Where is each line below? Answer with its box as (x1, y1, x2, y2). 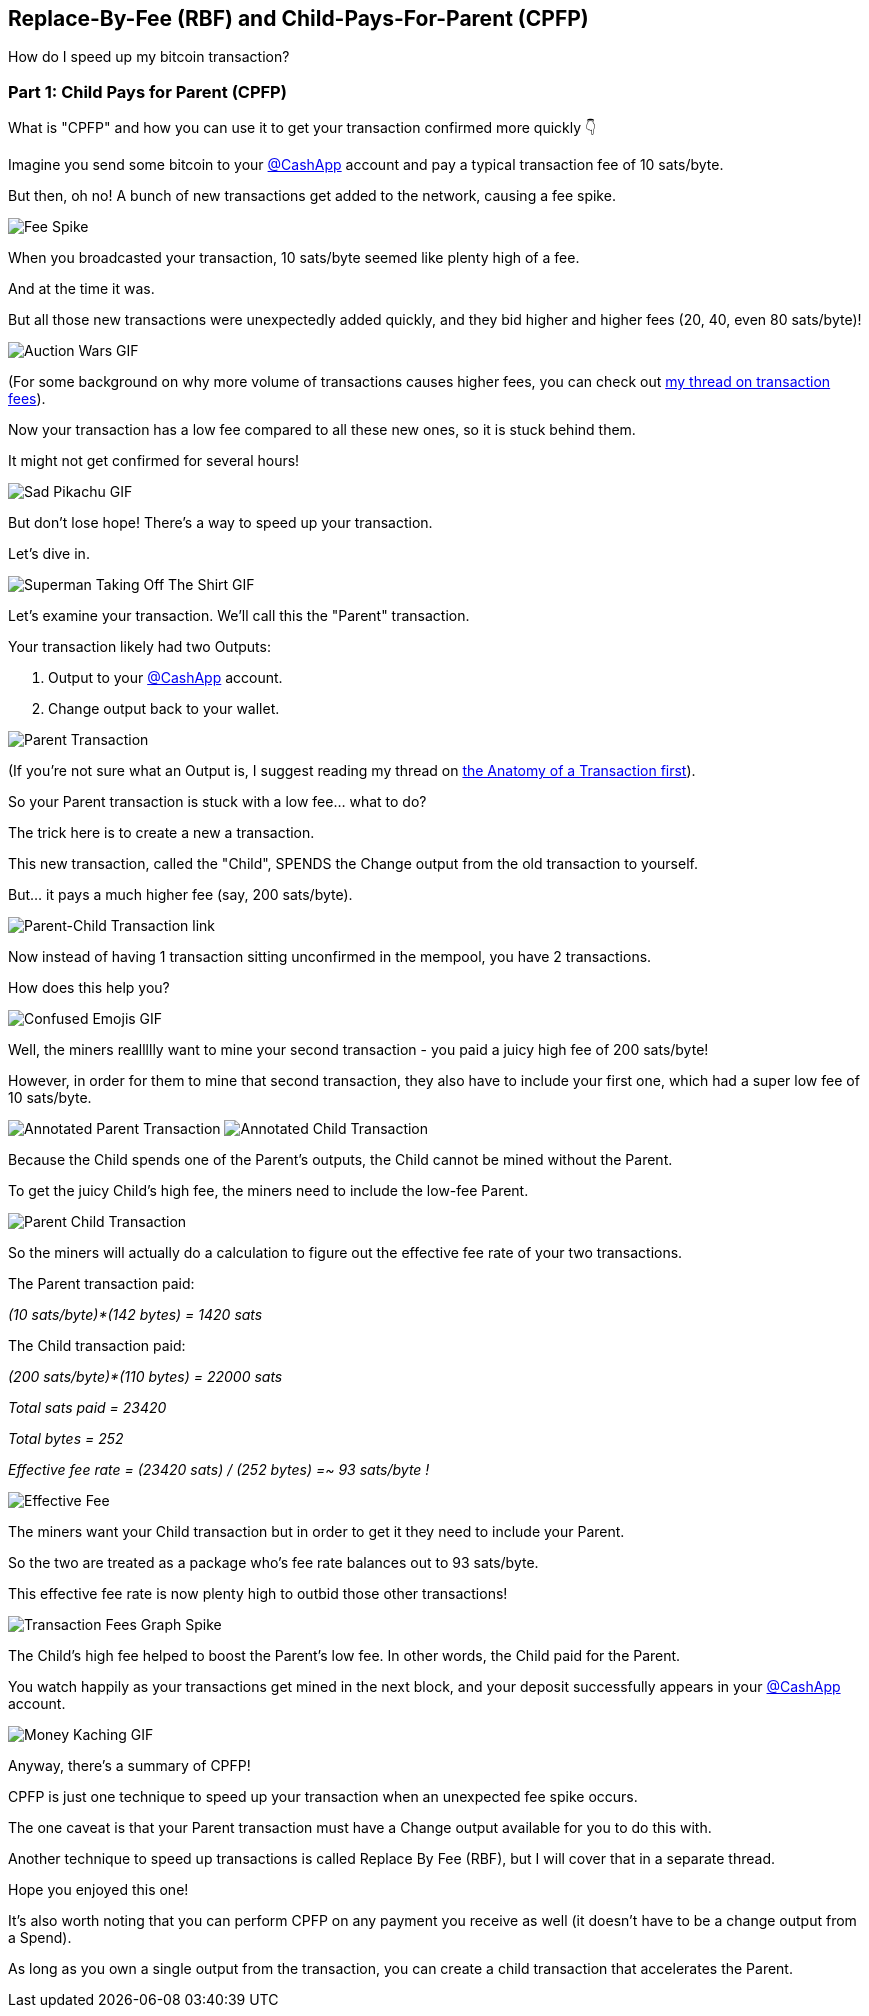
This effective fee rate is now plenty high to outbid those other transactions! (8, 1585, 508, 1603)
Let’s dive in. (8, 545, 90, 563)
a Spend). (8, 1929, 72, 1947)
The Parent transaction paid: (8, 1275, 195, 1293)
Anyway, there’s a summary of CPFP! (8, 1757, 251, 1775)
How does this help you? (8, 979, 170, 997)
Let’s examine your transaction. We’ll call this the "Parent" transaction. (8, 607, 470, 625)
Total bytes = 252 (8, 1430, 124, 1448)
